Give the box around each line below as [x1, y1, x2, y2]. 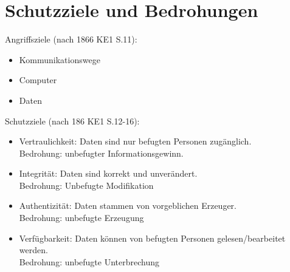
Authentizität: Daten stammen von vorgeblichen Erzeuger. [19, 199, 236, 212]
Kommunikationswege [19, 53, 100, 66]
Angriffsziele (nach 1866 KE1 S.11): [5, 33, 137, 46]
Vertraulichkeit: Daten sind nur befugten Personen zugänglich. [19, 135, 252, 148]
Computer [19, 73, 57, 86]
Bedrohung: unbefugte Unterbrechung [19, 255, 159, 268]
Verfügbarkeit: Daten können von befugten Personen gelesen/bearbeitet [19, 231, 286, 244]
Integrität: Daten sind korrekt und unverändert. [19, 167, 198, 180]
